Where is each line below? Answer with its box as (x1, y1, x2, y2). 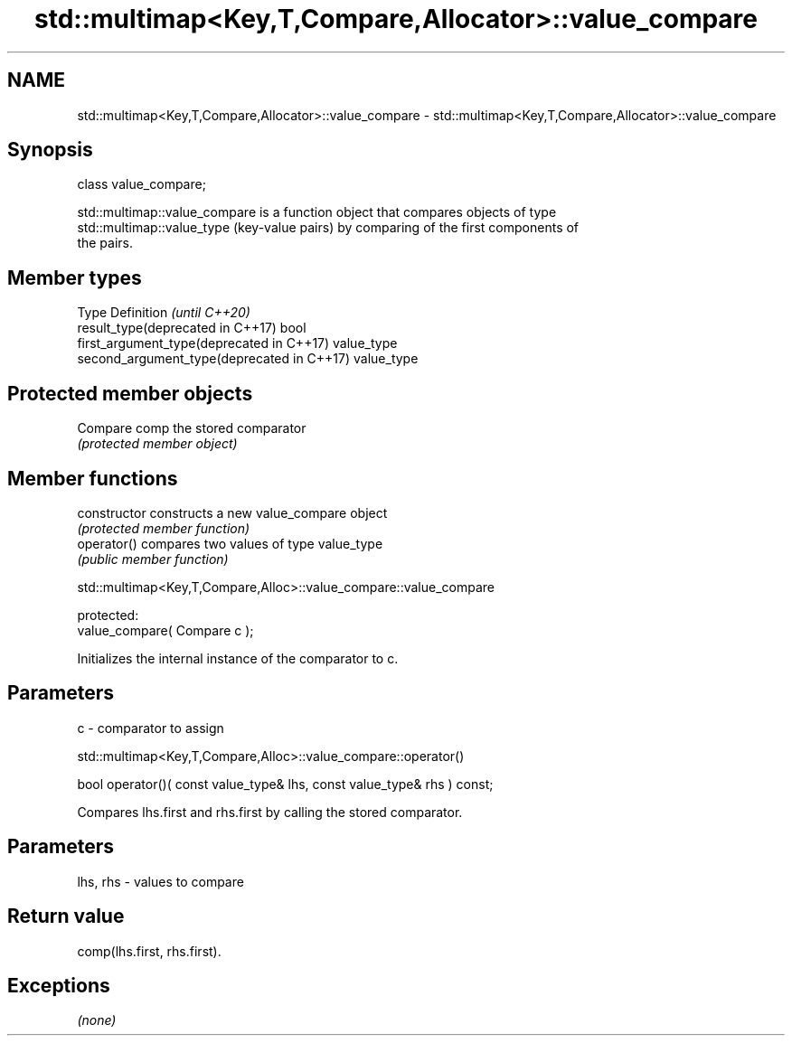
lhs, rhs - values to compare (77, 873, 244, 889)
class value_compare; (77, 176, 206, 193)
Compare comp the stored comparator (77, 420, 306, 437)
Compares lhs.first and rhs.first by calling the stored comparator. (77, 803, 463, 820)
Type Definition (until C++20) (77, 305, 250, 321)
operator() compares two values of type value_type (77, 535, 383, 551)
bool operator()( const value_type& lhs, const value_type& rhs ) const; (77, 775, 494, 792)
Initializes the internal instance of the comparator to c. (77, 650, 399, 666)
